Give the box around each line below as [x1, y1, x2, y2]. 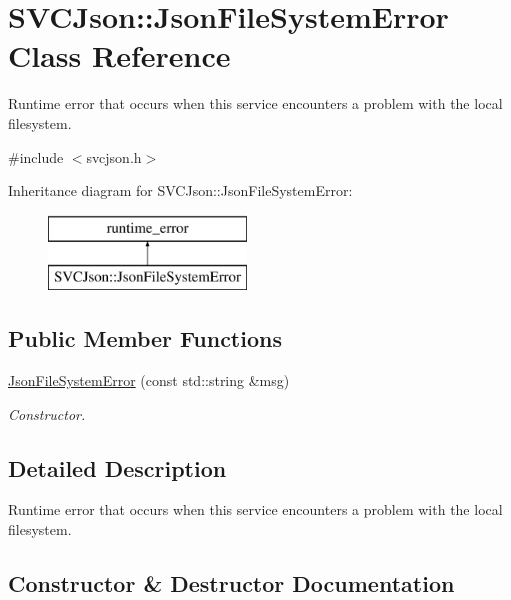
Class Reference [8, 35, 231, 76]
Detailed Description [8, 452, 227, 483]
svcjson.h [86, 146, 142, 167]
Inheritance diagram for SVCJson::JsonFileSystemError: [8, 180, 353, 201]
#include [8, 146, 64, 167]
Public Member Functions [8, 323, 282, 354]
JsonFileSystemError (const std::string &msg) [8, 370, 290, 391]
